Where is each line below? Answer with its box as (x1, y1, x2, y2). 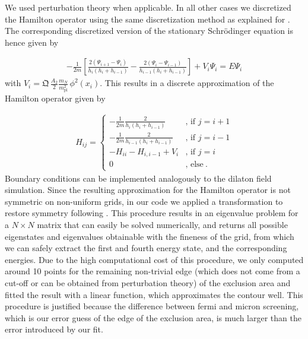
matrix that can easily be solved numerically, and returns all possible (37, 218, 288, 231)
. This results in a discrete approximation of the (100, 77, 274, 89)
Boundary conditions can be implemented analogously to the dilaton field (5, 172, 272, 184)
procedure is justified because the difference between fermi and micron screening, (5, 300, 299, 312)
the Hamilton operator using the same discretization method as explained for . (5, 12, 290, 25)
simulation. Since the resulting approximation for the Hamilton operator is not (5, 183, 291, 196)
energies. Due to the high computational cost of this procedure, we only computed (5, 253, 304, 265)
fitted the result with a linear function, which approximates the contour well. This (5, 288, 303, 300)
